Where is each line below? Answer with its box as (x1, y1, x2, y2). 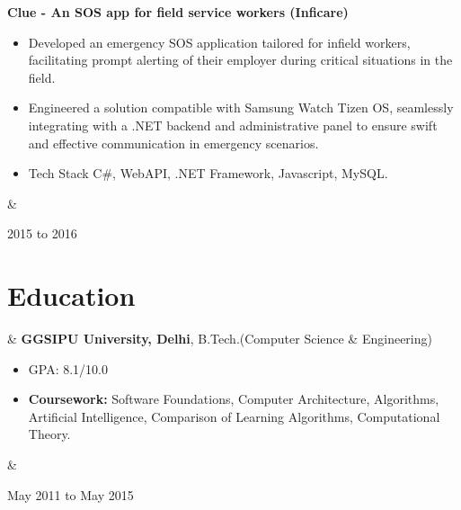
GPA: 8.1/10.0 (28, 359, 108, 378)
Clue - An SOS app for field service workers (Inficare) (7, 3, 349, 21)
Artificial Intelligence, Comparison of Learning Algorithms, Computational (28, 407, 440, 425)
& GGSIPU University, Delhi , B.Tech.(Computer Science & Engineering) (7, 329, 432, 348)
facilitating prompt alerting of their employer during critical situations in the (28, 50, 453, 69)
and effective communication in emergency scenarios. (28, 133, 319, 152)
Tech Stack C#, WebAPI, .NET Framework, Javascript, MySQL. (28, 164, 388, 183)
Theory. (28, 425, 71, 443)
